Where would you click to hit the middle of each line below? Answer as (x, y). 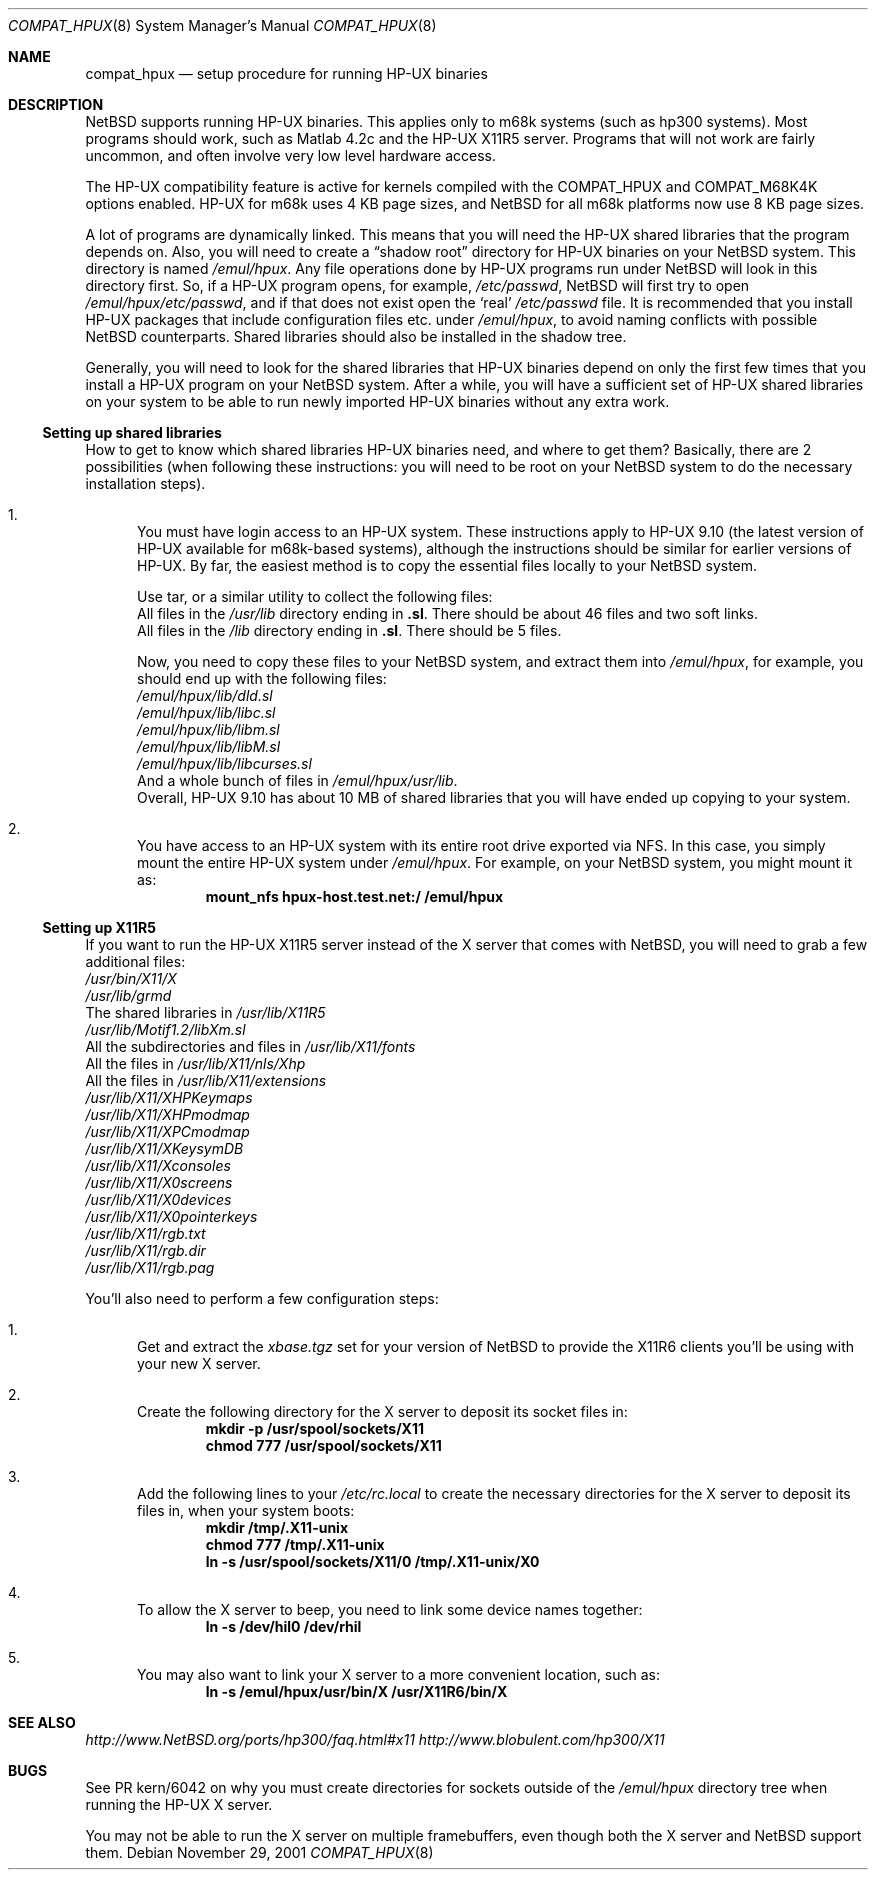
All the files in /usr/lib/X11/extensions (206, 1080)
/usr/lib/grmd (128, 995)
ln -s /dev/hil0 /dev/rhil (283, 1626)
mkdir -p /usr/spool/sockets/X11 (314, 1428)
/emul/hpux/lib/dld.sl (205, 695)
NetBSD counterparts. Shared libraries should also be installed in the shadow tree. (356, 336)
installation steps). (145, 483)
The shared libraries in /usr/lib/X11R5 (205, 1012)
